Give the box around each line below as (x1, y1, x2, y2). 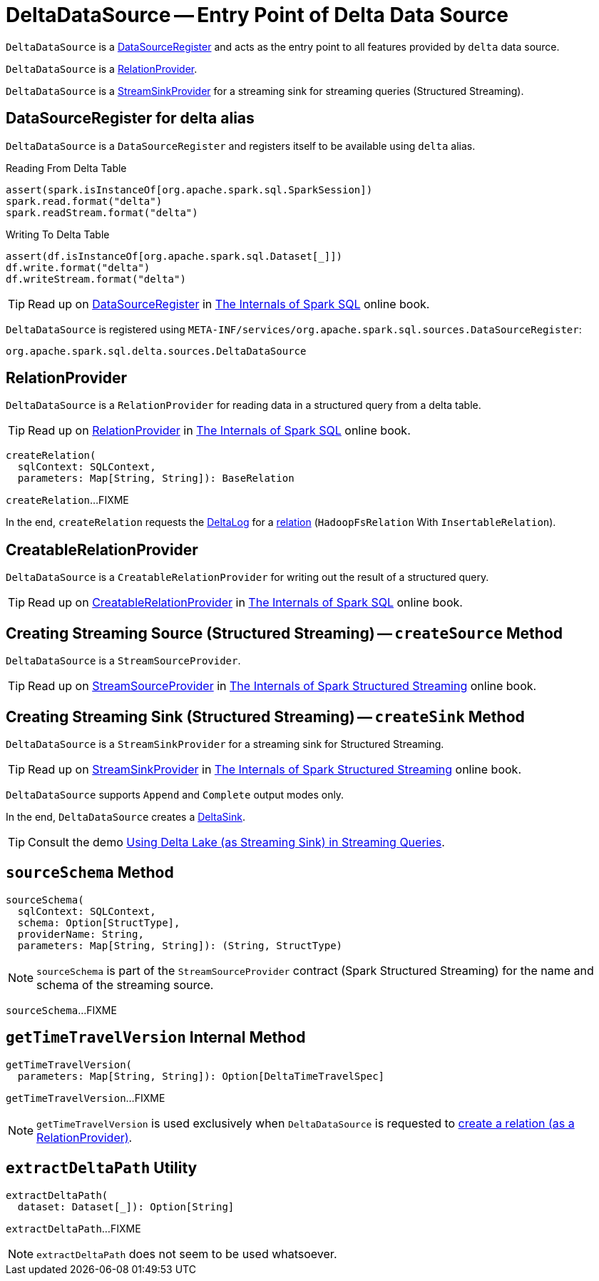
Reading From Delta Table (6, 161, 127, 174)
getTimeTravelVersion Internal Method (6, 1028, 306, 1047)
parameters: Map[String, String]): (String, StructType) (17, 939, 343, 951)
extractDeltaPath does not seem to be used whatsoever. (36, 1246, 337, 1261)
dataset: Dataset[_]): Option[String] (17, 1200, 235, 1212)
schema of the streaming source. (36, 977, 214, 992)
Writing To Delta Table (6, 228, 110, 240)
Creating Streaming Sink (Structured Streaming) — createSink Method (6, 707, 525, 726)
